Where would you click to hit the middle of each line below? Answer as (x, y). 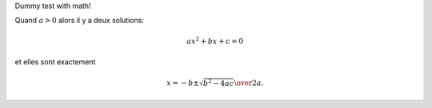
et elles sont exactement (55, 62)
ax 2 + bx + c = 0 (215, 40)
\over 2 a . (249, 83)
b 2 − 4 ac (218, 83)
